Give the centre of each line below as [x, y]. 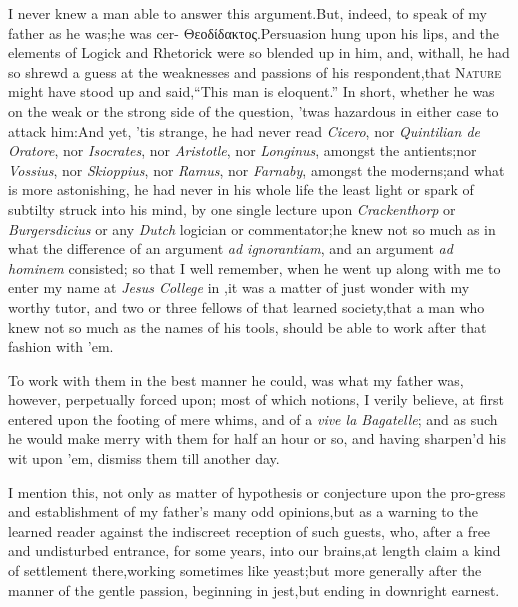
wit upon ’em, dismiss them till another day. [144, 458]
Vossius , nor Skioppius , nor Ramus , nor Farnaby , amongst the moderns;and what [256, 169]
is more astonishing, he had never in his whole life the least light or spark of [241, 189]
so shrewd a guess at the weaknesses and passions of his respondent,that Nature [255, 71]
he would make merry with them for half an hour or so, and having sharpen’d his [257, 438]
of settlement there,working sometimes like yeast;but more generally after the [245, 570]
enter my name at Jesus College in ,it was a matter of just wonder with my [239, 287]
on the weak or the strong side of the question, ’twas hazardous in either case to [253, 110]
